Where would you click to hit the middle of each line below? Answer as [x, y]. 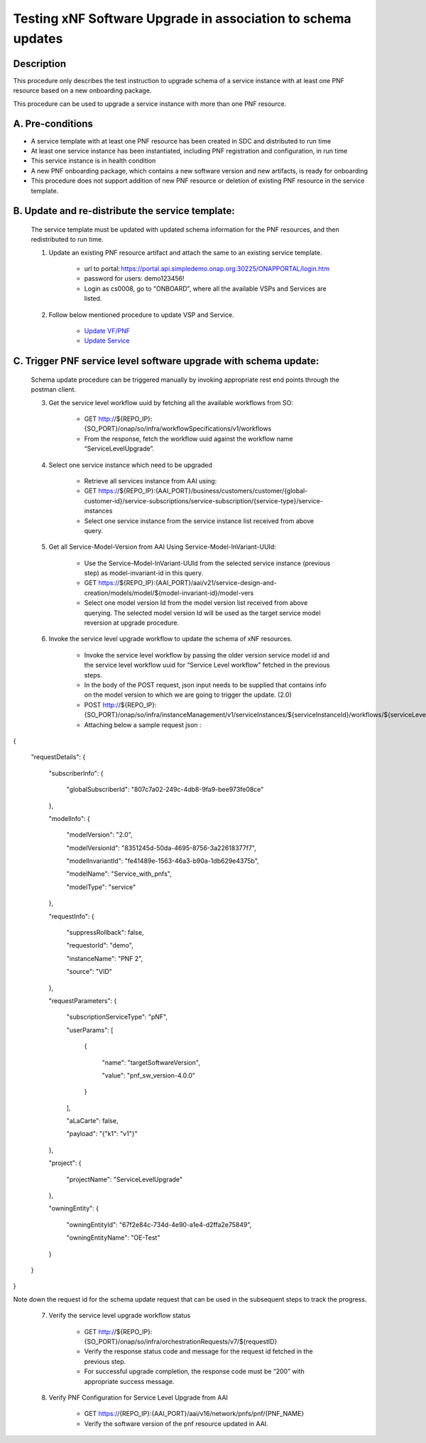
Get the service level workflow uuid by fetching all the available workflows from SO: [171, 402]
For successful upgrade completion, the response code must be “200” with [194, 1371]
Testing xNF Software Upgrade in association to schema [182, 18]
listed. [93, 299]
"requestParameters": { [83, 1001]
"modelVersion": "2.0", [99, 835]
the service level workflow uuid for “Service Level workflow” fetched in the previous [207, 665]
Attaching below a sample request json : [143, 724]
